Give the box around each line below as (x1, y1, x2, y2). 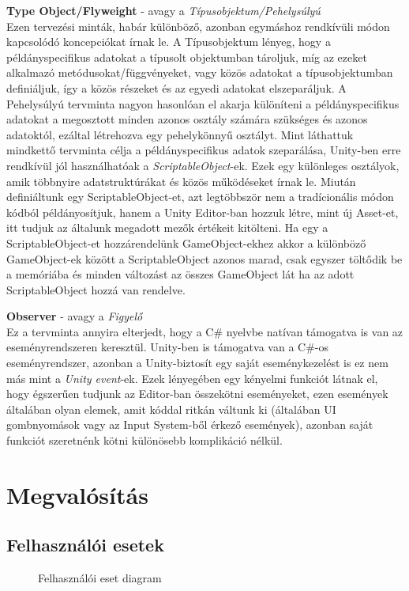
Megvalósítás (6, 478, 148, 510)
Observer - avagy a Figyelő (6, 308, 143, 324)
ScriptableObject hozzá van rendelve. (6, 281, 186, 297)
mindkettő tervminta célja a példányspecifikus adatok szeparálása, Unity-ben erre (6, 142, 401, 158)
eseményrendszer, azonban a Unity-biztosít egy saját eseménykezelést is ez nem (6, 354, 388, 371)
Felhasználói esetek (6, 532, 164, 557)
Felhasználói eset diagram (38, 570, 162, 586)
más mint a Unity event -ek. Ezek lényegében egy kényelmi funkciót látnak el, (6, 369, 378, 386)
